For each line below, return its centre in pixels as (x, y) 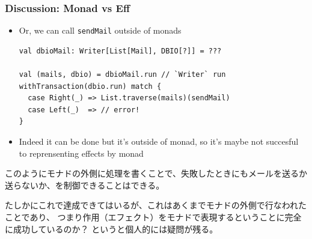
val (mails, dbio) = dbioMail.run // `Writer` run (122, 75)
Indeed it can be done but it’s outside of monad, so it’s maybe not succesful (159, 141)
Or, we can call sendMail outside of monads (100, 30)
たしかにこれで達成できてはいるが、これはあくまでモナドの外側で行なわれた (156, 205)
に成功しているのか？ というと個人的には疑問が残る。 (112, 228)
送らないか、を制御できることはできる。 (85, 185)
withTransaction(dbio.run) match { (90, 86)
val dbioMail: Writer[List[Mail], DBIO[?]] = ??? (120, 51)
